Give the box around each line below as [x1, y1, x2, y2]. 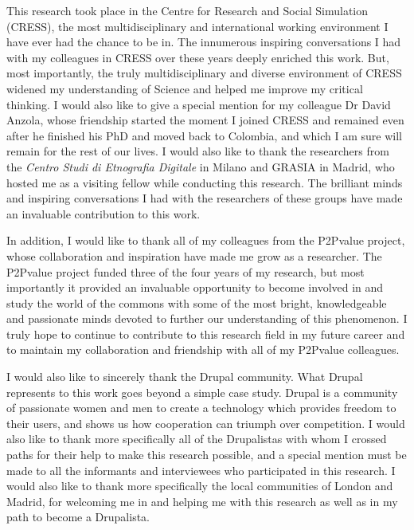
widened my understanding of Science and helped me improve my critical [6, 80, 363, 96]
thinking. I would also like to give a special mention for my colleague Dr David [6, 96, 391, 112]
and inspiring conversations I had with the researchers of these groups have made [6, 190, 403, 206]
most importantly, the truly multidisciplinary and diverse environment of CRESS [6, 65, 402, 81]
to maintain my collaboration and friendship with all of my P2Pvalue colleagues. [6, 341, 400, 358]
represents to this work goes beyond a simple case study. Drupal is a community [6, 383, 398, 400]
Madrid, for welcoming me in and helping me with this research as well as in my [6, 493, 398, 509]
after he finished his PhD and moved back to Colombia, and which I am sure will [6, 127, 402, 143]
